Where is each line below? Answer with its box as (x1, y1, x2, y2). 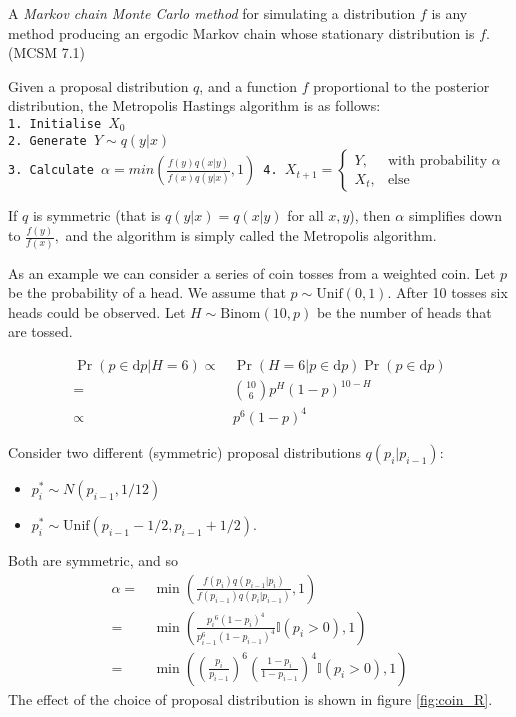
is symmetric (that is (32, 205, 161, 226)
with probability (387, 153, 488, 168)
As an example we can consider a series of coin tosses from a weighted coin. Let (8, 262, 496, 283)
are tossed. (8, 321, 73, 342)
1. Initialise (8, 116, 102, 131)
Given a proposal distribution (8, 75, 189, 96)
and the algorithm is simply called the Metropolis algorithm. (65, 225, 437, 246)
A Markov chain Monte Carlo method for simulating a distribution (8, 3, 416, 23)
